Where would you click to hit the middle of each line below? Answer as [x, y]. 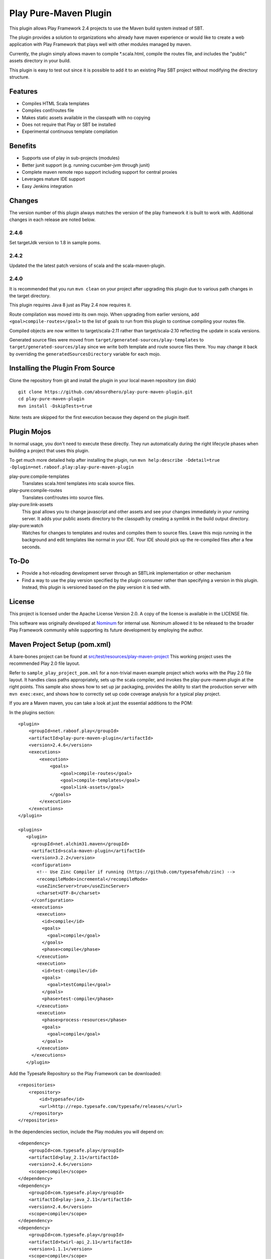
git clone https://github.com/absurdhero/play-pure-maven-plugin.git [106, 392]
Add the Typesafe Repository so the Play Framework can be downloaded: [85, 1074]
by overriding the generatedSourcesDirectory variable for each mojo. [85, 354]
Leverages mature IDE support [53, 179]
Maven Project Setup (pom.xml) [60, 644]
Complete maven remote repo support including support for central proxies [100, 172]
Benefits [23, 146]
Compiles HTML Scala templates [56, 103]
